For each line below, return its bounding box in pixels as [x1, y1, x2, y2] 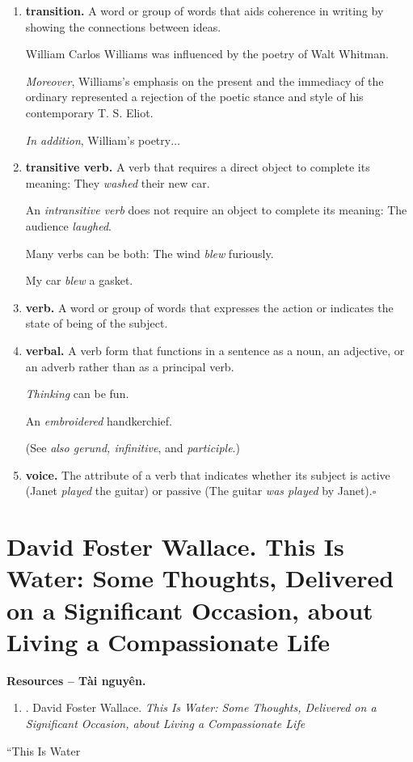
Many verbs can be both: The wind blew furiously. [25, 244, 274, 261]
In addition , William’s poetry [25, 131, 171, 148]
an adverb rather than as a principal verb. [25, 358, 234, 375]
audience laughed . [25, 217, 112, 234]
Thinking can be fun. [25, 385, 129, 402]
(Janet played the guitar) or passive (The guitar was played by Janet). [25, 482, 373, 499]
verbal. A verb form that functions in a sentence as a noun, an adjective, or [25, 341, 405, 358]
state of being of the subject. [25, 315, 168, 332]
